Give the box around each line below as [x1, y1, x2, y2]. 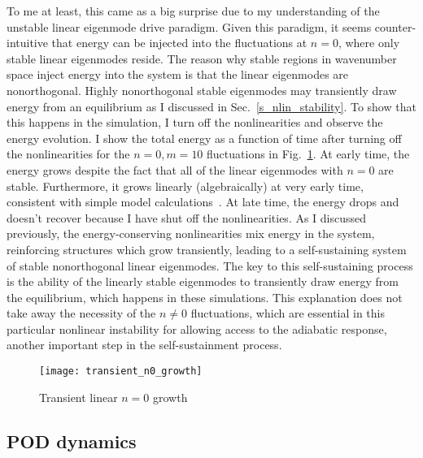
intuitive [7, 34, 48, 51]
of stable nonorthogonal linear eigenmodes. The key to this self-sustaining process [7, 257, 413, 274]
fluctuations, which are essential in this [190, 305, 386, 322]
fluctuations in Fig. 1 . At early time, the [207, 145, 410, 162]
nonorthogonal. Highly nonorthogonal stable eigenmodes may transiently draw [7, 81, 397, 98]
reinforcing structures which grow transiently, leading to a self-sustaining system [7, 240, 407, 257]
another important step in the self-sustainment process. [7, 336, 282, 353]
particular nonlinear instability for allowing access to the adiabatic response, [7, 320, 387, 337]
